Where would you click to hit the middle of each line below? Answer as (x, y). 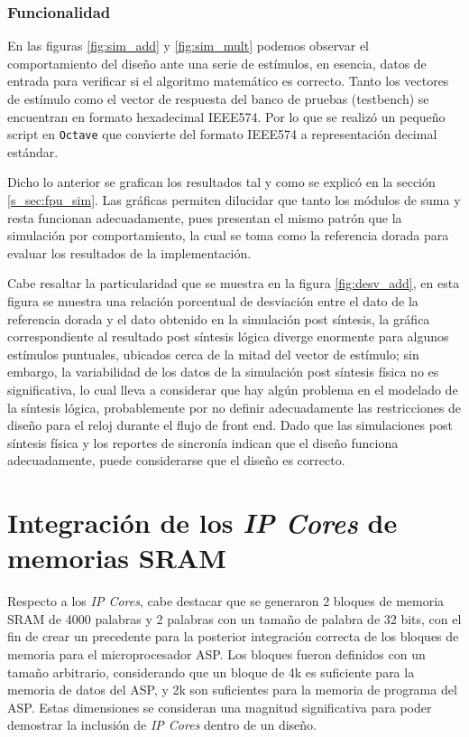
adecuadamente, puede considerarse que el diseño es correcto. (176, 460)
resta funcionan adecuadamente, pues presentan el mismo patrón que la (205, 217)
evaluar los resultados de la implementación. (129, 252)
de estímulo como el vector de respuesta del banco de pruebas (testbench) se (218, 98)
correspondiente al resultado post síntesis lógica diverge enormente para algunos (228, 336)
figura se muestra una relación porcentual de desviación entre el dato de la (213, 301)
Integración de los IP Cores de (202, 523)
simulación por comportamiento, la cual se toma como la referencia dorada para (228, 235)
